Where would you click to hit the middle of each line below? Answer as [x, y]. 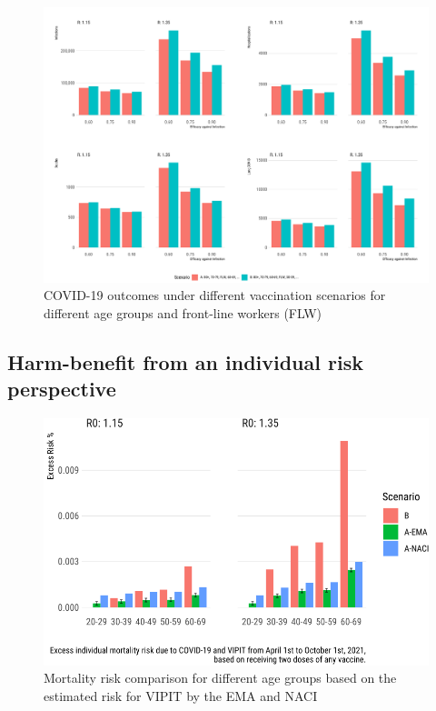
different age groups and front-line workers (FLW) [183, 312]
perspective [62, 389]
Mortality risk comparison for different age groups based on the [220, 678]
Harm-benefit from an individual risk [185, 361]
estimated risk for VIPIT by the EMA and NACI [181, 695]
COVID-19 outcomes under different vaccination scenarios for [215, 295]
